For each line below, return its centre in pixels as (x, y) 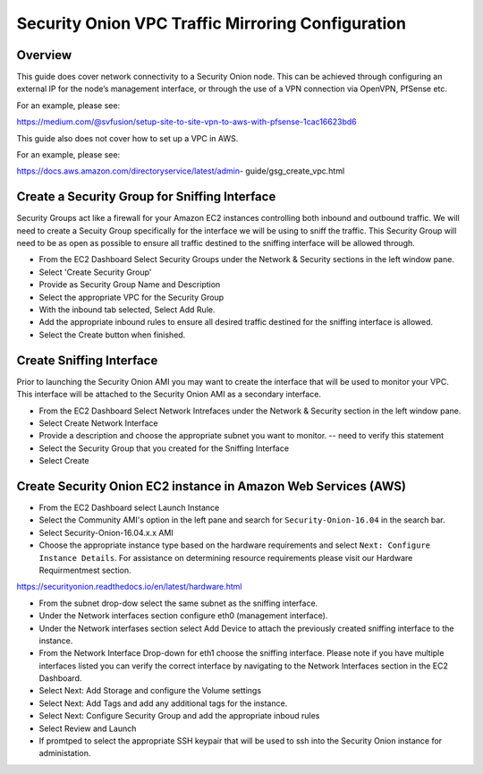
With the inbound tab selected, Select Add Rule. (127, 310)
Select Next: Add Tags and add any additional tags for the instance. (163, 703)
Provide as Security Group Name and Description (130, 285)
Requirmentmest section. (85, 570)
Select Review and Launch (88, 728)
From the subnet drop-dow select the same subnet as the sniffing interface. (178, 603)
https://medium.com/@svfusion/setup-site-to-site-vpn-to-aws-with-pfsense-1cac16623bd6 (186, 122)
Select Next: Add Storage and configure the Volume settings (150, 691)
